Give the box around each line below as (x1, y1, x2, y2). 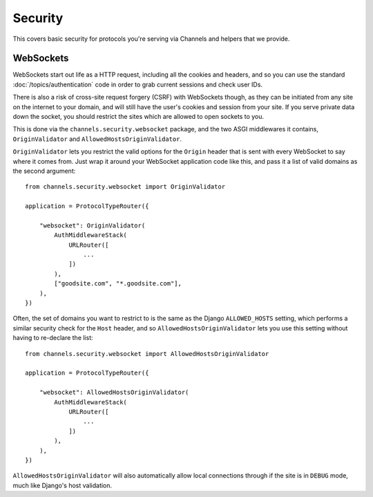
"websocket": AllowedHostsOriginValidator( (39, 388, 189, 397)
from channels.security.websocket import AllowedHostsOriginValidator (25, 350, 269, 357)
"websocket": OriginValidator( (39, 221, 146, 229)
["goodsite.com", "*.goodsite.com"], (54, 280, 182, 288)
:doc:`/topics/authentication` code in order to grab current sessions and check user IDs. (12, 80, 262, 88)
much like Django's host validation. (12, 481, 113, 489)
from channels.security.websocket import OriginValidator (25, 183, 226, 191)
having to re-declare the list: (12, 334, 93, 342)
